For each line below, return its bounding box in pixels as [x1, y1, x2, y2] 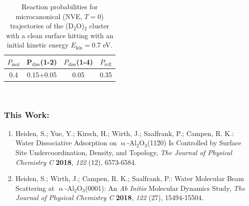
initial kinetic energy [6, 40, 69, 50]
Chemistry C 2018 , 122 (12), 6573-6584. [15, 157, 136, 167]
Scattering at [15, 183, 55, 193]
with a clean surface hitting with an [6, 30, 113, 40]
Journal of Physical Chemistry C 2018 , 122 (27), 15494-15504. [15, 192, 204, 203]
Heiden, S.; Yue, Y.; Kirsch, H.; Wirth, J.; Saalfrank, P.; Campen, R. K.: [15, 128, 234, 138]
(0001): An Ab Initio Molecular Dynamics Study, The [85, 183, 245, 193]
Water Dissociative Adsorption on [15, 137, 117, 148]
